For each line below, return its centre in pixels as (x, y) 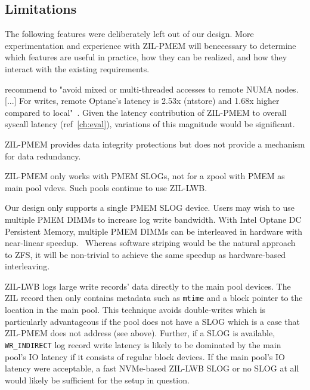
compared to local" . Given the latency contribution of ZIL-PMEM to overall (146, 112)
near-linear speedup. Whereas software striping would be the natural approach (150, 243)
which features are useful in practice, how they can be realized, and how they (146, 57)
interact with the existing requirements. (77, 68)
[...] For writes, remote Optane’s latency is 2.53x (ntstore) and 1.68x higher (142, 101)
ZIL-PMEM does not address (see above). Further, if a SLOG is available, (140, 333)
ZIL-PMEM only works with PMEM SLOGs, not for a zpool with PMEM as (145, 176)
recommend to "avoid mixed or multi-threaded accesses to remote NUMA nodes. (152, 89)
